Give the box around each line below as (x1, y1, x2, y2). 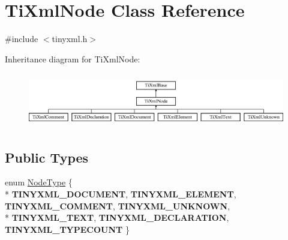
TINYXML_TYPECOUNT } (5, 223, 130, 235)
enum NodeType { (5, 176, 73, 188)
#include (5, 32, 38, 45)
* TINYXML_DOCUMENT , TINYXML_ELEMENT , (5, 187, 236, 200)
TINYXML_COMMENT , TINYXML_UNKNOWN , (5, 199, 230, 212)
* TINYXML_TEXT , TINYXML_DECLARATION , (5, 211, 229, 224)
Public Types (5, 148, 89, 166)
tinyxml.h (52, 32, 88, 45)
